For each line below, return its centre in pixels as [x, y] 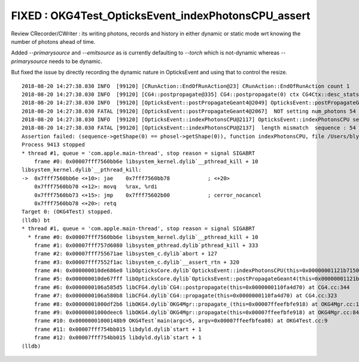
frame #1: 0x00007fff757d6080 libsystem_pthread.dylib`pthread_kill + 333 [146, 245]
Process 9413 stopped [53, 145]
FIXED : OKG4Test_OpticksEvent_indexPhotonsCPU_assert [161, 16]
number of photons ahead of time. [53, 41]
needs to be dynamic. [76, 61]
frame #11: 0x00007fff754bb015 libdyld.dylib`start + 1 [118, 329]
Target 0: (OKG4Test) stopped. [68, 212]
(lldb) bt [36, 220]
